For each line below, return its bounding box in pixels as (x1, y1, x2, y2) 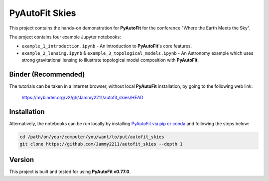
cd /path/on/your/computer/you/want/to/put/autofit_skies (19, 134, 164, 140)
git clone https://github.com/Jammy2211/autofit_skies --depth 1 (19, 141, 183, 147)
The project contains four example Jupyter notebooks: (9, 34, 122, 40)
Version (9, 156, 34, 164)
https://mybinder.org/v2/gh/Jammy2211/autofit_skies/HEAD (21, 95, 144, 101)
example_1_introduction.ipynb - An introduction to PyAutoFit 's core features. (21, 43, 192, 49)
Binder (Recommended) (9, 70, 85, 78)
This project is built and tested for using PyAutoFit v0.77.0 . (9, 169, 131, 175)
